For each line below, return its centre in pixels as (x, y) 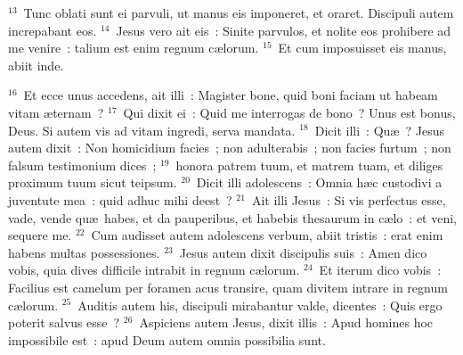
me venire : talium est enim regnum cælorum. (134, 48)
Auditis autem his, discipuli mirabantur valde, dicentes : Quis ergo (260, 305)
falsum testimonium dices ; (82, 165)
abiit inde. (36, 65)
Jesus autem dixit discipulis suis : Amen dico (303, 252)
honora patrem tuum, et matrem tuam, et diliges (309, 165)
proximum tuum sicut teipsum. (93, 182)
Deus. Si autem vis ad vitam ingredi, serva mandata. (152, 130)
